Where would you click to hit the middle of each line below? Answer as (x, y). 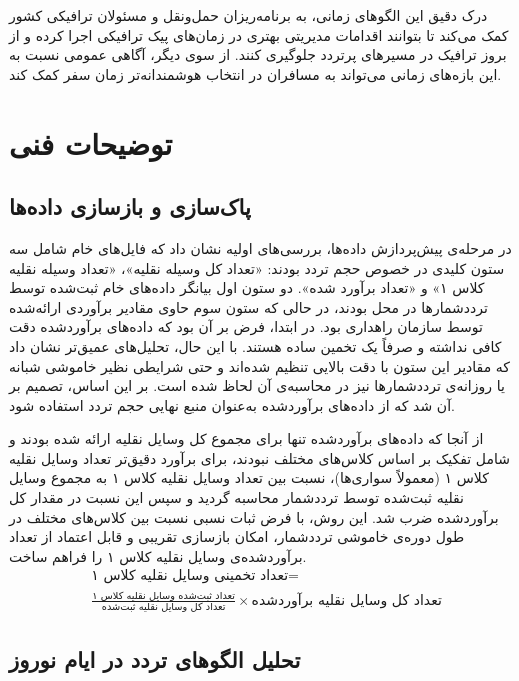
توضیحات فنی (91, 142)
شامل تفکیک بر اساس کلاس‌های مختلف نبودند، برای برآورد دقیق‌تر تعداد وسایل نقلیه (259, 457)
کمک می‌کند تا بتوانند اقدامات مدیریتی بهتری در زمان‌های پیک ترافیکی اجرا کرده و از (259, 34)
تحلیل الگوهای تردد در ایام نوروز (155, 658)
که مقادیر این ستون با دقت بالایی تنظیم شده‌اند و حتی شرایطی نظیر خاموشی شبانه (260, 365)
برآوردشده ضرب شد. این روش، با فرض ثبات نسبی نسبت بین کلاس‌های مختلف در (254, 516)
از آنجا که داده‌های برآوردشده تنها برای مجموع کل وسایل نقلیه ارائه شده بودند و (246, 438)
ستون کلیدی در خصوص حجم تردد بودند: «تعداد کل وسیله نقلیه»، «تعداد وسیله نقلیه (257, 267)
